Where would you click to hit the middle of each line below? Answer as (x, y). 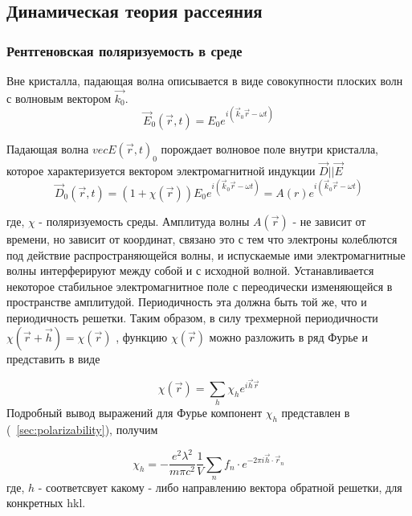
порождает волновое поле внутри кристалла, (269, 148)
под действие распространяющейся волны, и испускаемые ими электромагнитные (206, 254)
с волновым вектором (59, 98)
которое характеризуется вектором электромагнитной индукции (161, 170)
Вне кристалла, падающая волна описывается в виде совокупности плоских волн (205, 80)
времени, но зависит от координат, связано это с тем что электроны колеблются (202, 239)
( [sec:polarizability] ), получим (82, 429)
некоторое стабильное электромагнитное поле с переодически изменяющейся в (200, 286)
